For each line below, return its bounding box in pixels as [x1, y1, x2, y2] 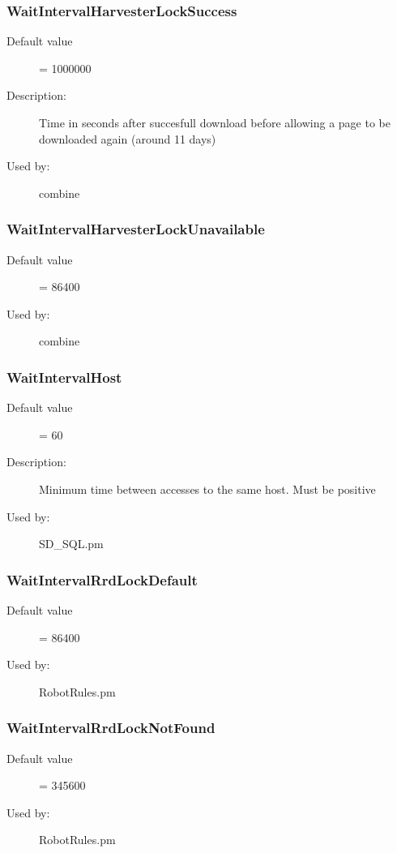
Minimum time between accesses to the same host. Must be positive [39, 480, 376, 497]
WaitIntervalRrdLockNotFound [6, 718, 216, 738]
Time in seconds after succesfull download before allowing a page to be [39, 114, 391, 131]
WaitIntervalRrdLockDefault [6, 569, 198, 589]
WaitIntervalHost [6, 366, 122, 387]
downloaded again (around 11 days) [39, 130, 216, 147]
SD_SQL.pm [39, 535, 104, 552]
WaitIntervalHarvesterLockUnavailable [6, 219, 265, 239]
